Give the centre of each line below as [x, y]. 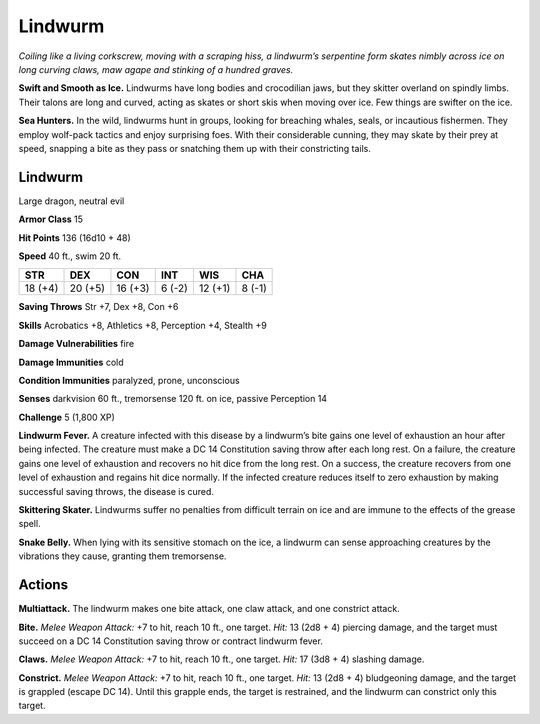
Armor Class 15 [51, 219]
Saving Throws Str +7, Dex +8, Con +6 [98, 307]
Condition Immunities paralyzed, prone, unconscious [129, 380]
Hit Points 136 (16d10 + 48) [75, 237]
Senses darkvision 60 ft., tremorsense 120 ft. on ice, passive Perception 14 [173, 399]
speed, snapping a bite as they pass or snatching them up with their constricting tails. [195, 148]
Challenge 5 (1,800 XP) [66, 417]
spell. [29, 524]
